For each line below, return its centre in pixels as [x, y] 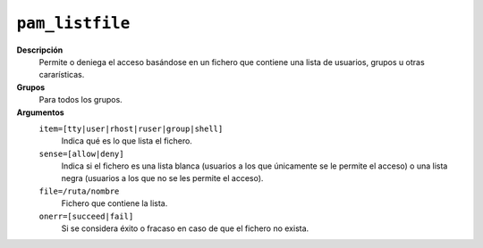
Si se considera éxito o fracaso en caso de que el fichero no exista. [185, 228]
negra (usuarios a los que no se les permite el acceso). [162, 178]
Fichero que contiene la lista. [114, 203]
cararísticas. [62, 75]
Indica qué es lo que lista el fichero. [127, 141]
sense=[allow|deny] [81, 153]
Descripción [40, 50]
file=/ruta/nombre [79, 191]
